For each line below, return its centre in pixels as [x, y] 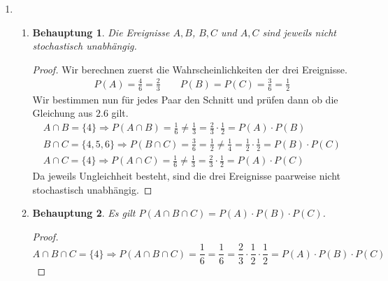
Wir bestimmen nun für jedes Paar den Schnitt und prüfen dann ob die [185, 99]
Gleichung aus [63, 113]
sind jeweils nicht [300, 32]
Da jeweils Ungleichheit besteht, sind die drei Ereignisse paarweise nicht [186, 176]
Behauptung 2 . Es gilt [84, 213]
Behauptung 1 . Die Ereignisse [101, 32]
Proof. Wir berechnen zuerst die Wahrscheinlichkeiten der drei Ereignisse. [190, 69]
